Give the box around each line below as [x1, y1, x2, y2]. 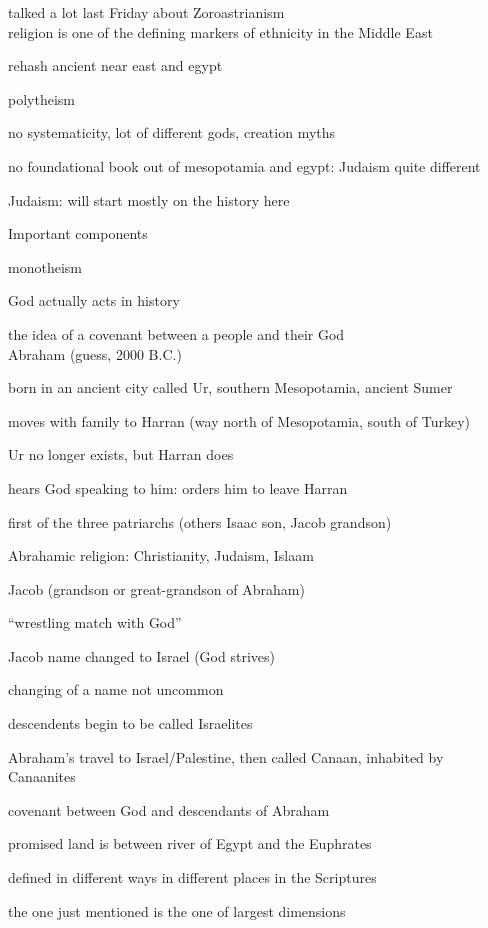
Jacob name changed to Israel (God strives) [8, 645, 275, 666]
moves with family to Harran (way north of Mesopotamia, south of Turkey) [8, 410, 471, 431]
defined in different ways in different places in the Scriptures [8, 867, 377, 888]
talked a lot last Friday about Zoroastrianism [8, 2, 285, 22]
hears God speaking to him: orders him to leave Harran [8, 477, 348, 498]
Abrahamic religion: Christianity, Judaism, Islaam [8, 545, 314, 566]
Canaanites [8, 766, 76, 787]
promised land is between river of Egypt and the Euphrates [8, 833, 372, 854]
